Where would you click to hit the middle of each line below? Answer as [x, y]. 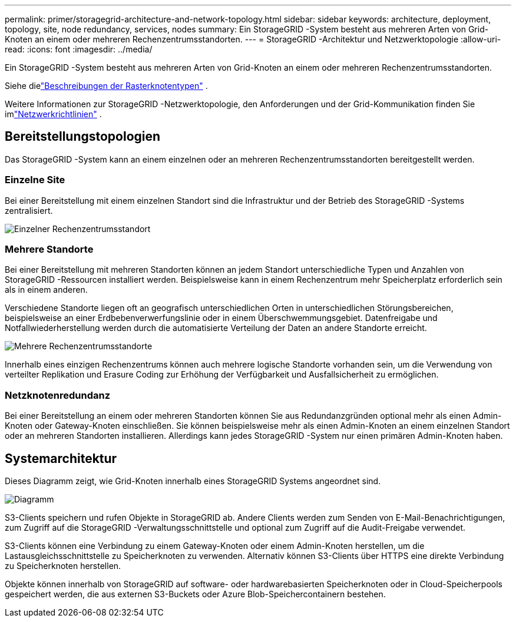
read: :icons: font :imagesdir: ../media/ [79, 49]
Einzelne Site [35, 180]
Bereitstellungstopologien [83, 137]
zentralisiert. [29, 210]
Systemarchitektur [61, 458]
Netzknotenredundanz [58, 395]
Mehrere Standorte [49, 249]
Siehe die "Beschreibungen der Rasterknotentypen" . [106, 86]
